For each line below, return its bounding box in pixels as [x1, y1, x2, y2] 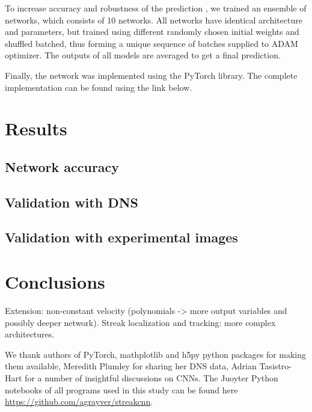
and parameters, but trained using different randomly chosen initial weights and [5, 25, 299, 38]
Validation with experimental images [5, 228, 238, 247]
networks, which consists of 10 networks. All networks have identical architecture [5, 13, 302, 26]
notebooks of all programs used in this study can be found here [5, 383, 238, 396]
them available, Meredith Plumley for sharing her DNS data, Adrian [5, 360, 257, 372]
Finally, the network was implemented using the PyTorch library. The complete [5, 69, 298, 81]
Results [5, 116, 67, 141]
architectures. [5, 328, 55, 340]
